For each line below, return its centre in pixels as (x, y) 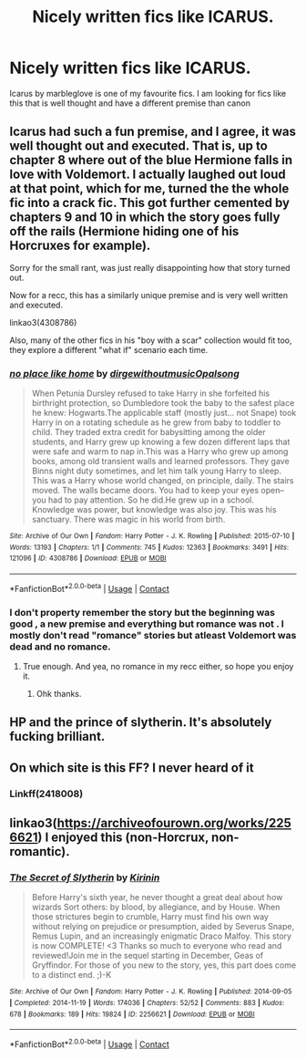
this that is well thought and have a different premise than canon (130, 103)
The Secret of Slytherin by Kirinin (85, 877)
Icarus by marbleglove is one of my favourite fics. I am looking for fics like (148, 93)
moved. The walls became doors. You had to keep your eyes (145, 491)
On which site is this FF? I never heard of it (132, 768)
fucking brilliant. (57, 737)
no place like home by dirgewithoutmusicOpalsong (124, 373)
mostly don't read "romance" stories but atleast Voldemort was (153, 635)
